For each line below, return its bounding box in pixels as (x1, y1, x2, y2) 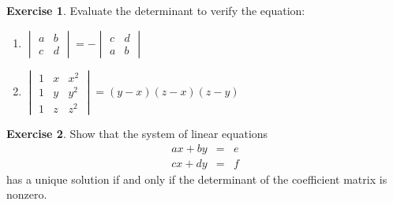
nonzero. (6, 186, 47, 203)
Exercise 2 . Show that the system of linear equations (6, 125, 268, 142)
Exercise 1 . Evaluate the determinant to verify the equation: (6, 2, 305, 18)
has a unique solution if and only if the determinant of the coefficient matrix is (6, 170, 387, 187)
